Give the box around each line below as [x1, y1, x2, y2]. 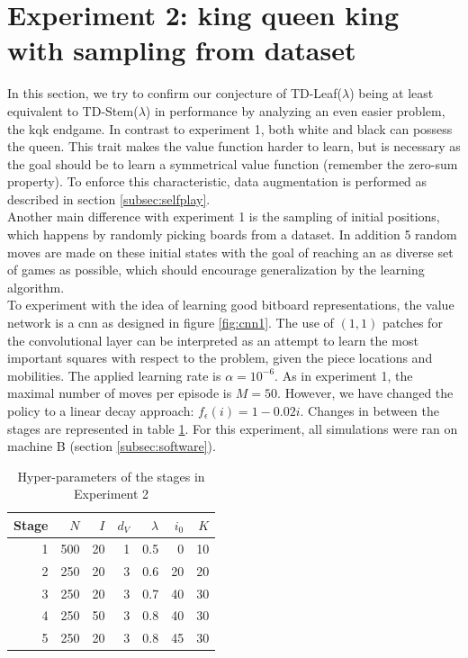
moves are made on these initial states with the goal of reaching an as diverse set [7, 242, 454, 261]
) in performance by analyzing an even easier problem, [145, 101, 445, 120]
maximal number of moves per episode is [7, 383, 232, 402]
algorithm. [7, 277, 65, 296]
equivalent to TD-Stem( [7, 101, 139, 120]
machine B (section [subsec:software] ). [7, 437, 216, 455]
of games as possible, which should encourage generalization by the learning [7, 260, 425, 279]
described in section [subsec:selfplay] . [7, 189, 211, 208]
